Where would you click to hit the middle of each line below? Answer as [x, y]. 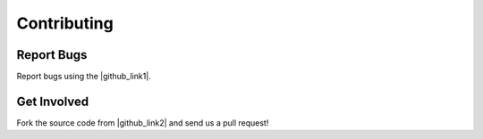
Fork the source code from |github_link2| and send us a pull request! [143, 123]
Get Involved [53, 101]
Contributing [65, 23]
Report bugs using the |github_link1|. [84, 77]
